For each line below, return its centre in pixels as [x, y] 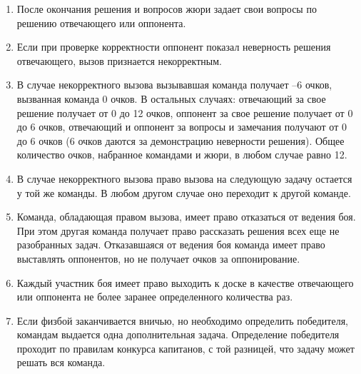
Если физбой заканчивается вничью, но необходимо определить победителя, [183, 320]
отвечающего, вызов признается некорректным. [119, 60]
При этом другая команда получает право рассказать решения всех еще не [178, 230]
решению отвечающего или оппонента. [101, 22]
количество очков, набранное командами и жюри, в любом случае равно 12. [182, 155]
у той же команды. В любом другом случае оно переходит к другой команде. [184, 192]
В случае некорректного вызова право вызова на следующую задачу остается [184, 178]
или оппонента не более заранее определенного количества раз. [155, 297]
